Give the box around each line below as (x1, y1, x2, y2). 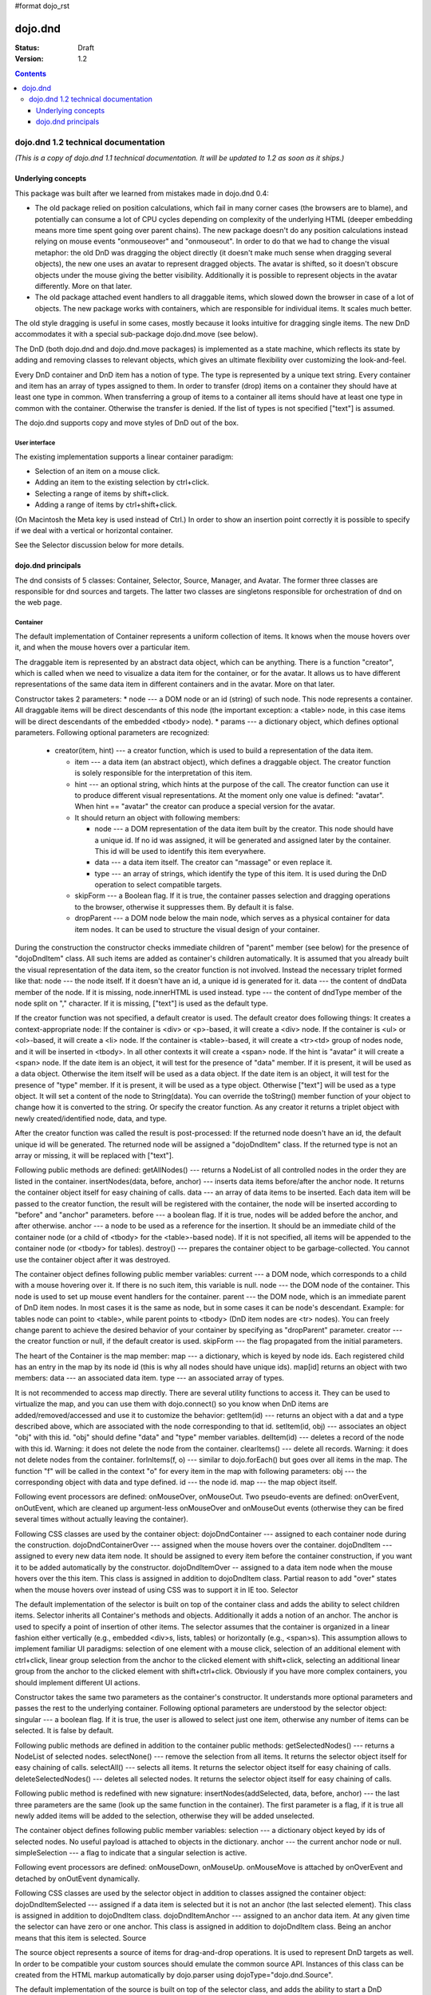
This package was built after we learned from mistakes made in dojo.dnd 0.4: (14, 188, 269, 198)
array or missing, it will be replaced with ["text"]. (14, 1151, 174, 1160)
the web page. (14, 598, 63, 607)
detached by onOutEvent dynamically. (14, 1874, 140, 1883)
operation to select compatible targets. (94, 880, 223, 890)
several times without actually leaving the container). (14, 1515, 189, 1524)
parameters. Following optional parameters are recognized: (14, 727, 210, 737)
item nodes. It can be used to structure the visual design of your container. (74, 924, 320, 934)
